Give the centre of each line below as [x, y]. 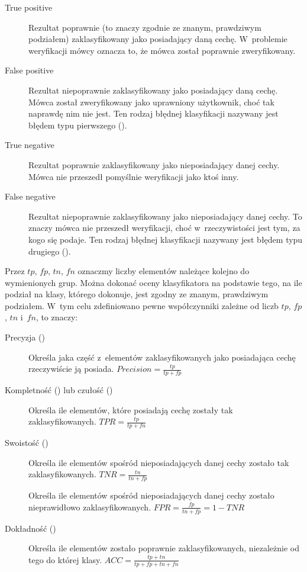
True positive [29, 7]
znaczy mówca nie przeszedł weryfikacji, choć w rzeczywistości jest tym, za [164, 228]
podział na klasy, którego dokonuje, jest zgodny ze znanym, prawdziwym [137, 294]
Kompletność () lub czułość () [59, 390]
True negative [30, 145]
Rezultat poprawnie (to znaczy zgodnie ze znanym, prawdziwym [145, 27]
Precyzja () [25, 337]
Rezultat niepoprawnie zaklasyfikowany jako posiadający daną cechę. [153, 90]
